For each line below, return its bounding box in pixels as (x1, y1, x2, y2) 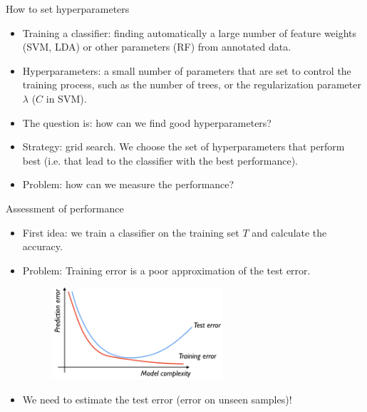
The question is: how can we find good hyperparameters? (22, 115, 272, 130)
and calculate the (252, 225, 327, 240)
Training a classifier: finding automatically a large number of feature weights (22, 25, 357, 40)
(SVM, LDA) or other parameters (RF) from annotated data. (22, 39, 291, 54)
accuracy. (22, 239, 63, 254)
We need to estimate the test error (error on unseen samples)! (22, 392, 292, 407)
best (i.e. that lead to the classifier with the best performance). (22, 153, 298, 168)
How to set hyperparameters (6, 1, 130, 16)
